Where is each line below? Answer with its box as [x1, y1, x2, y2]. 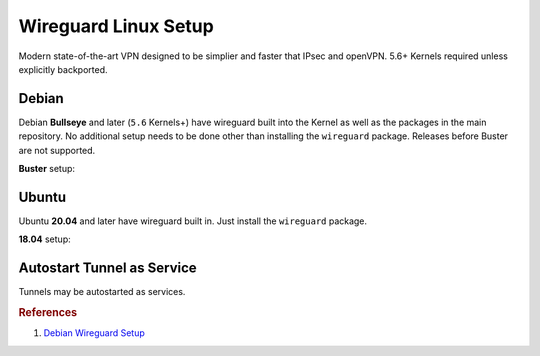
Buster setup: [18, 163, 75, 175]
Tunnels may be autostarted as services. [18, 286, 186, 298]
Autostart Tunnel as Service [18, 260, 197, 277]
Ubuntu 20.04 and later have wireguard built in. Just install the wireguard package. [18, 215, 368, 227]
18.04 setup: [18, 233, 71, 245]
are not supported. [18, 144, 96, 156]
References [18, 306, 78, 319]
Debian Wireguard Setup [43, 327, 145, 339]
